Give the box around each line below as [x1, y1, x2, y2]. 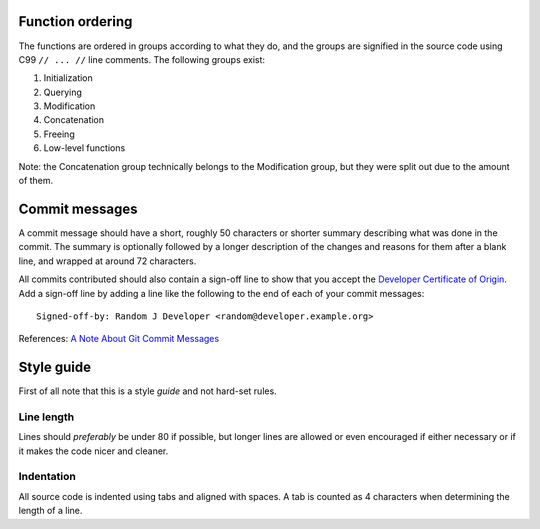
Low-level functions [43, 142, 126, 154]
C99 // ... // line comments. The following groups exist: [18, 53, 265, 65]
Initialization [43, 72, 94, 84]
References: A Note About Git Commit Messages [18, 333, 220, 345]
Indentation [18, 470, 77, 484]
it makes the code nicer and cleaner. [18, 445, 169, 457]
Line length [18, 410, 75, 424]
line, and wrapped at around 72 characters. [18, 255, 197, 267]
